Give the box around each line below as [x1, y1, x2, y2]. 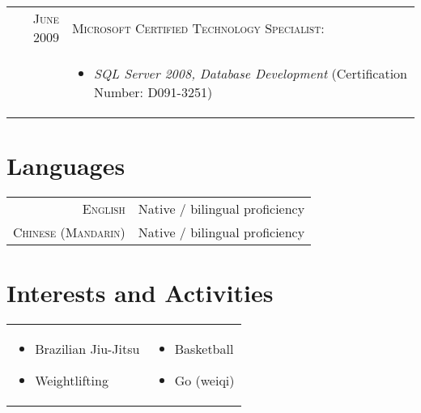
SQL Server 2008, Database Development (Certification [94, 64, 407, 83]
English [82, 199, 125, 219]
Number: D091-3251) [94, 83, 213, 101]
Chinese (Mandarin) [13, 223, 125, 242]
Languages [6, 149, 125, 182]
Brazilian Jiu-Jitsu [35, 339, 140, 359]
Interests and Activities [6, 276, 274, 309]
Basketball [174, 339, 234, 359]
